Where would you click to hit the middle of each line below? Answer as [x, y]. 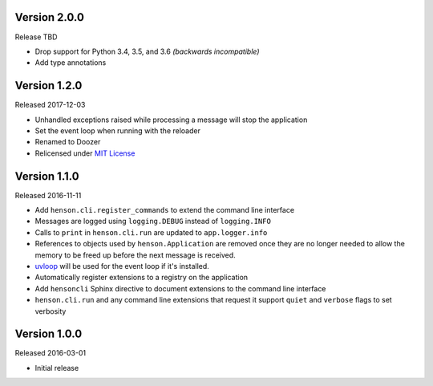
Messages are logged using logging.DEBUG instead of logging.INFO [153, 221]
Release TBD [36, 37]
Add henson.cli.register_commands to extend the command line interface [165, 210]
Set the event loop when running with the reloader [117, 130]
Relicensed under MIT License [85, 153]
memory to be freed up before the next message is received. [135, 255]
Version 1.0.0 [49, 334]
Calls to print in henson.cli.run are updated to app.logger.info [151, 232]
